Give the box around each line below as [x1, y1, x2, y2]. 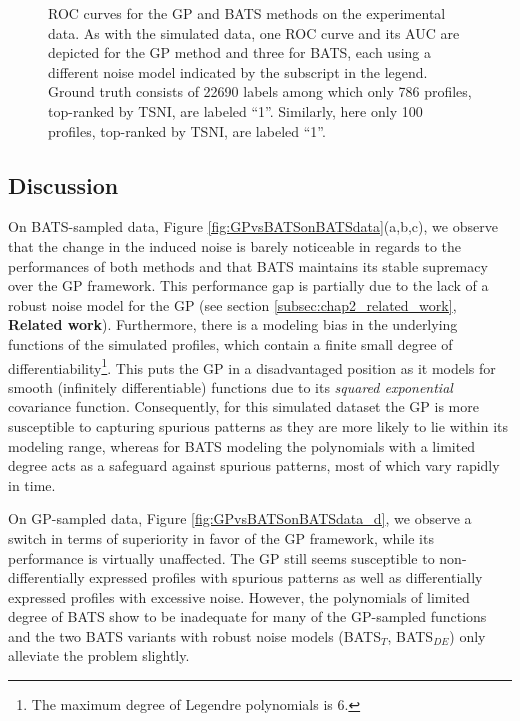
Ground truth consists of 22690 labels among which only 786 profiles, [48, 81, 472, 102]
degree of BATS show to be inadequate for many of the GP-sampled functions [8, 606, 487, 627]
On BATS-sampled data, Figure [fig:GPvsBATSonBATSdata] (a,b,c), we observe [8, 216, 498, 237]
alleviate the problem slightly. [8, 645, 190, 666]
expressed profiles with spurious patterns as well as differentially [89, 567, 483, 588]
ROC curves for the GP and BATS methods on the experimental [48, 3, 446, 23]
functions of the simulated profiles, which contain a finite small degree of [8, 333, 453, 354]
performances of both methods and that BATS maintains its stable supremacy [8, 255, 488, 276]
